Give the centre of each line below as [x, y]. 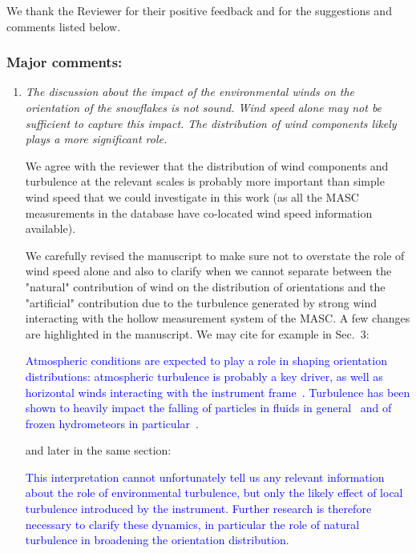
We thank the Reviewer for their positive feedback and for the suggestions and [199, 10]
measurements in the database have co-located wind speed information [199, 212]
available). [50, 228]
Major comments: [65, 62]
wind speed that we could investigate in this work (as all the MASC [192, 196]
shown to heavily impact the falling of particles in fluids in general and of [208, 408]
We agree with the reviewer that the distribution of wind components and [207, 165]
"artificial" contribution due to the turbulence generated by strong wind [201, 302]
